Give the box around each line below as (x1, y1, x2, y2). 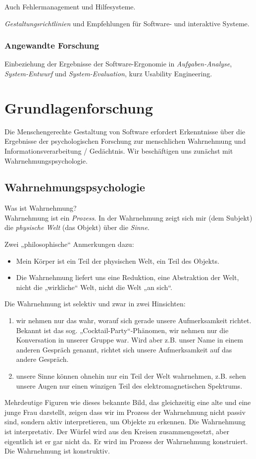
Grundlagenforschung (4, 97, 153, 117)
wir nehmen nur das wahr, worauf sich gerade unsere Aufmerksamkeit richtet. (16, 315, 252, 326)
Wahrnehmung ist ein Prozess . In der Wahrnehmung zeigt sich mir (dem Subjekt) (4, 212, 253, 223)
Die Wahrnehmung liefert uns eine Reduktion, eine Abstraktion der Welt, (16, 272, 239, 283)
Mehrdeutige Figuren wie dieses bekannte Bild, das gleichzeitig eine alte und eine (4, 397, 251, 407)
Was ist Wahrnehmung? (4, 203, 77, 213)
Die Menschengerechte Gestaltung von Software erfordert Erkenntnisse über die (4, 126, 246, 136)
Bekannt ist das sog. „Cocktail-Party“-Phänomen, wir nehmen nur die (16, 325, 229, 335)
